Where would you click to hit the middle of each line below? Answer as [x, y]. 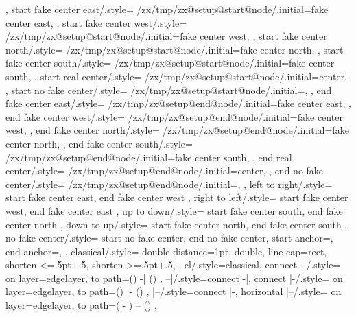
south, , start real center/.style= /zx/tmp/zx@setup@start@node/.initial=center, [177, 76]
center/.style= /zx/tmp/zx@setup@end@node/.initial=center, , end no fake [165, 171]
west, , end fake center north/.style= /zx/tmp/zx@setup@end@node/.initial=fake [177, 130]
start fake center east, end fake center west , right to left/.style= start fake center [177, 197]
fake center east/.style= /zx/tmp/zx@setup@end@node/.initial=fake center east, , [179, 103]
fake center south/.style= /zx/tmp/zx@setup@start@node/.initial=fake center [170, 63]
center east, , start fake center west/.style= [96, 22]
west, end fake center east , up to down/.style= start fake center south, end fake [174, 210]
